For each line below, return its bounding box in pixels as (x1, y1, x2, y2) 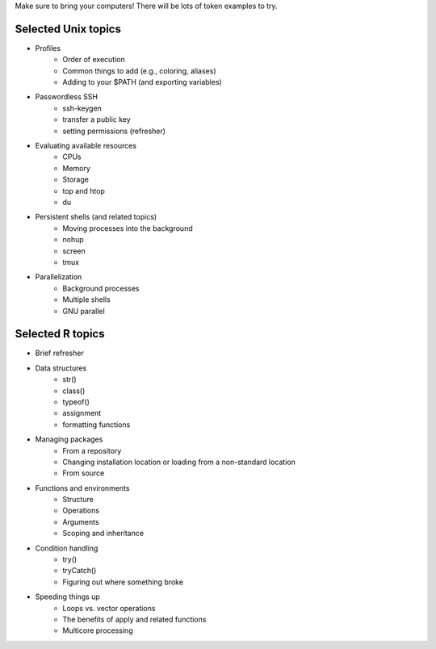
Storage (62, 174, 89, 185)
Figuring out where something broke (62, 577, 184, 587)
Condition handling (35, 543, 99, 553)
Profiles (35, 43, 61, 52)
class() (62, 386, 86, 396)
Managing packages (35, 434, 103, 444)
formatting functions (62, 420, 131, 429)
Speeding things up (35, 592, 100, 601)
